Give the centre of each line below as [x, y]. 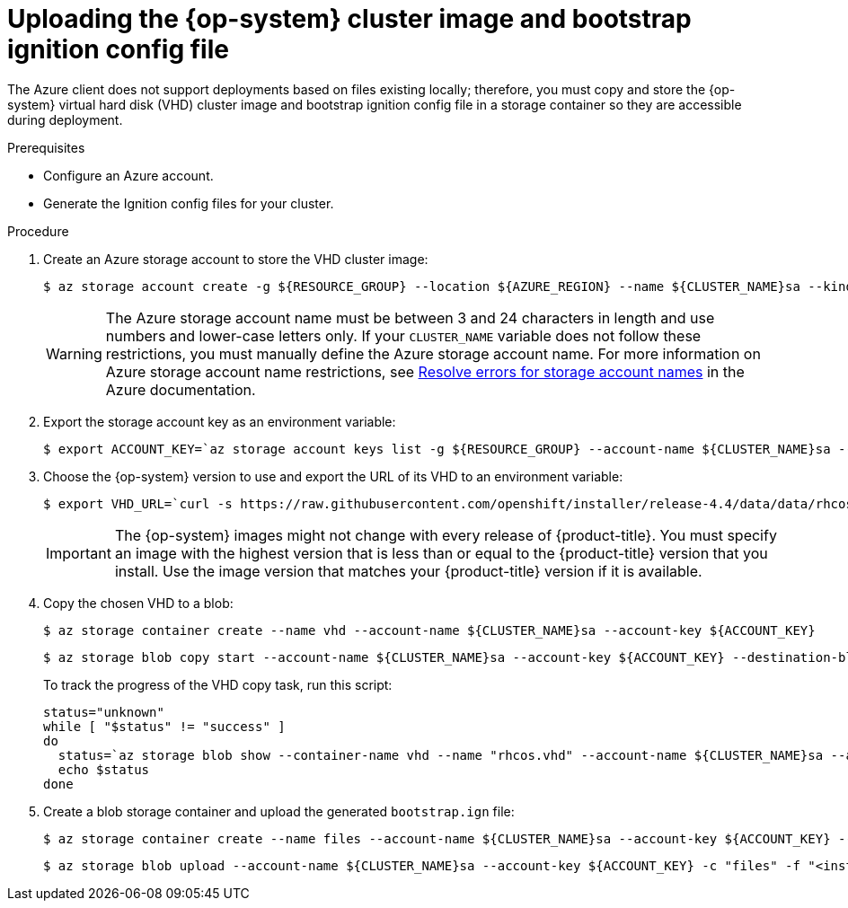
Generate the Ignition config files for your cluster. [189, 203]
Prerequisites [46, 147]
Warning [74, 353]
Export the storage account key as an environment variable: [220, 421]
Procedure [38, 231]
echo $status [104, 769]
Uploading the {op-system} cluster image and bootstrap [349, 19]
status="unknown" [104, 712]
